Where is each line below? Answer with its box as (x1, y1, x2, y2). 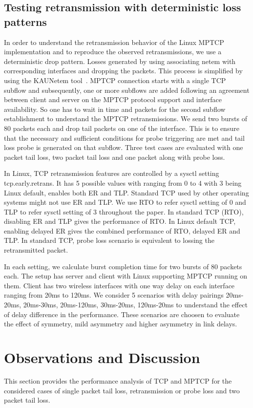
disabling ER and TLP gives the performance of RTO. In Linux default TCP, (4, 216, 236, 226)
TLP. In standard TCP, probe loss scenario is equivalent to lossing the (4, 235, 214, 245)
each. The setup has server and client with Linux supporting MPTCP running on (4, 271, 248, 281)
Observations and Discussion (4, 347, 200, 367)
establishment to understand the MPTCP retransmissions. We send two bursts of (4, 113, 247, 124)
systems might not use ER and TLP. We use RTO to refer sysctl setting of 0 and (4, 197, 246, 207)
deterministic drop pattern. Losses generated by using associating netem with (4, 56, 236, 66)
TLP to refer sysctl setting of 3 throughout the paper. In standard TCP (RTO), (4, 206, 244, 216)
